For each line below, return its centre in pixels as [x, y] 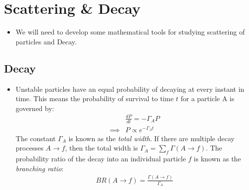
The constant [36, 138]
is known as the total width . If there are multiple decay [151, 138]
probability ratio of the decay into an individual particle [101, 159]
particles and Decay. [46, 41]
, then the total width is [101, 148]
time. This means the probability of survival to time [95, 98]
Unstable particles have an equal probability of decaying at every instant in [130, 89]
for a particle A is [207, 98]
